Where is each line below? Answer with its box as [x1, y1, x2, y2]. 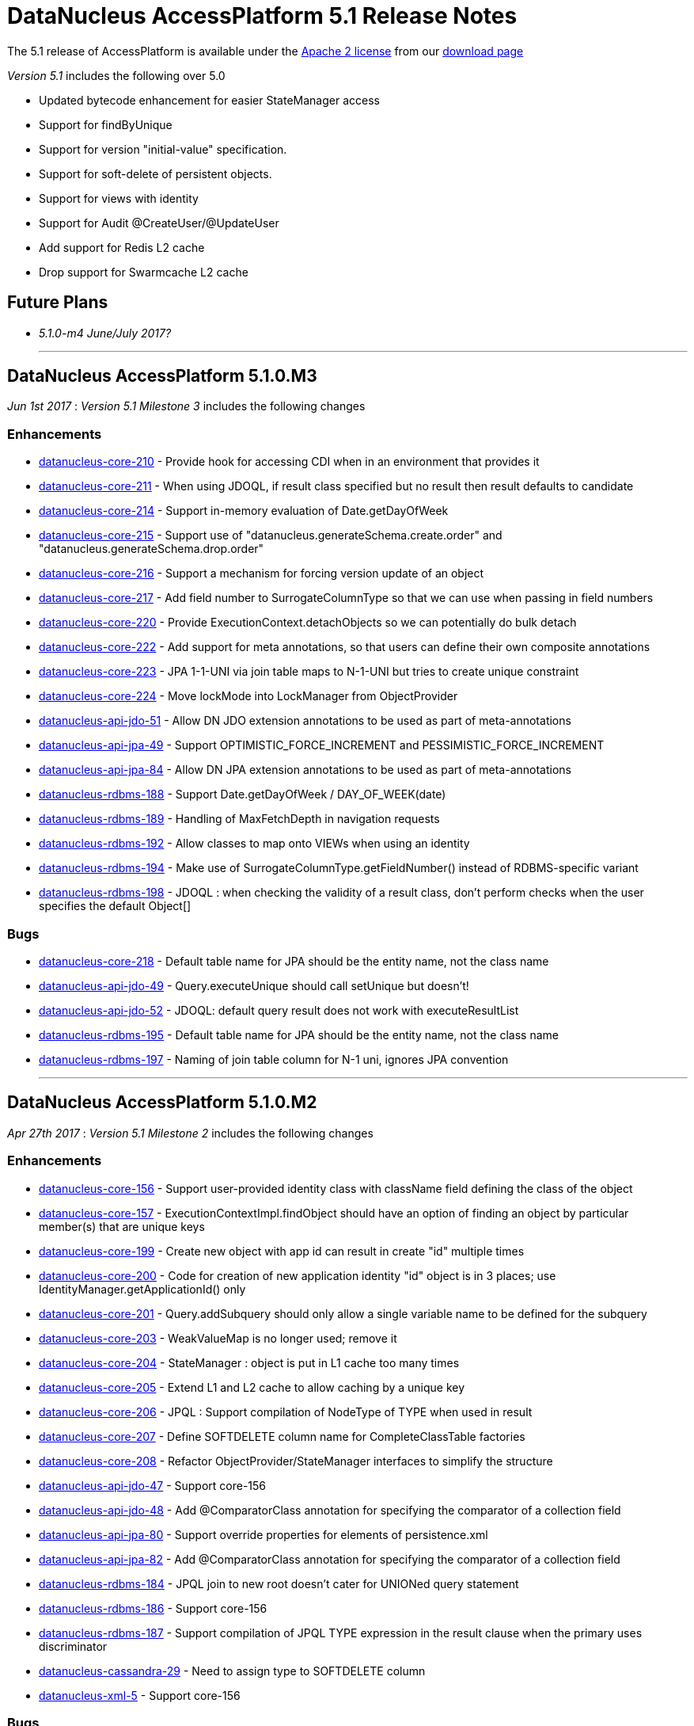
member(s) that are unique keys [39, 1219, 205, 1233]
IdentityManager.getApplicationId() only [39, 1282, 246, 1296]
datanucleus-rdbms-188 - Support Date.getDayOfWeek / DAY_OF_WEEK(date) [39, 787, 446, 802]
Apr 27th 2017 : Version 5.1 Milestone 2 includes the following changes [7, 1126, 374, 1140]
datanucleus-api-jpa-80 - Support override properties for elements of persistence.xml [39, 1527, 488, 1541]
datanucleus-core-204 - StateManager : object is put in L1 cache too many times [39, 1355, 460, 1370]
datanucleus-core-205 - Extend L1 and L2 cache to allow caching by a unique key [39, 1380, 465, 1394]
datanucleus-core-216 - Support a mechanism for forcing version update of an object [39, 566, 484, 581]
